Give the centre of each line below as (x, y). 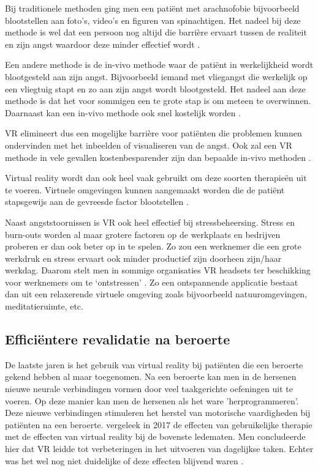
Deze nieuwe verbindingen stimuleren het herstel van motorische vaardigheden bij (158, 413)
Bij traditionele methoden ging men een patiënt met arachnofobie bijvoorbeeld (152, 8)
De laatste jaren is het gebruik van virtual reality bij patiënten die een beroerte (154, 364)
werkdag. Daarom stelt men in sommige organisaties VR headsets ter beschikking (158, 270)
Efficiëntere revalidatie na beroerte (118, 339)
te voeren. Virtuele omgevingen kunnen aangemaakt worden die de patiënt (145, 189)
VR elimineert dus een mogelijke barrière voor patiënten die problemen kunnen (153, 133)
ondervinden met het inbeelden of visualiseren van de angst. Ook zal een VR (149, 145)
